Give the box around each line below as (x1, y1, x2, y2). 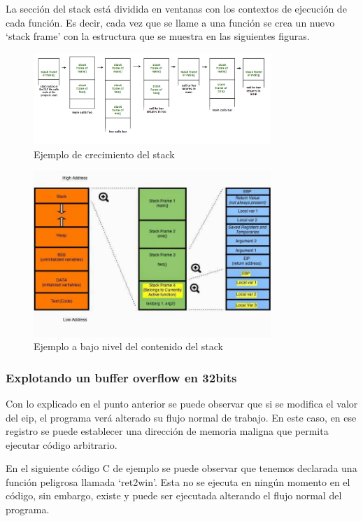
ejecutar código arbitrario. (6, 437, 118, 452)
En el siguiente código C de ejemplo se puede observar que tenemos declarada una (6, 461, 357, 475)
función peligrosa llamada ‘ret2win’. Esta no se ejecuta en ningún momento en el (6, 474, 350, 489)
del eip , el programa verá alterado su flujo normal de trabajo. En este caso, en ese (6, 410, 357, 424)
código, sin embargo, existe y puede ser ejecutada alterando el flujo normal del (6, 488, 342, 503)
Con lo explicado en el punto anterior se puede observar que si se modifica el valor (6, 396, 358, 410)
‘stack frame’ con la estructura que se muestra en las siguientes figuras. (6, 29, 310, 43)
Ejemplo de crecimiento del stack (34, 146, 175, 161)
